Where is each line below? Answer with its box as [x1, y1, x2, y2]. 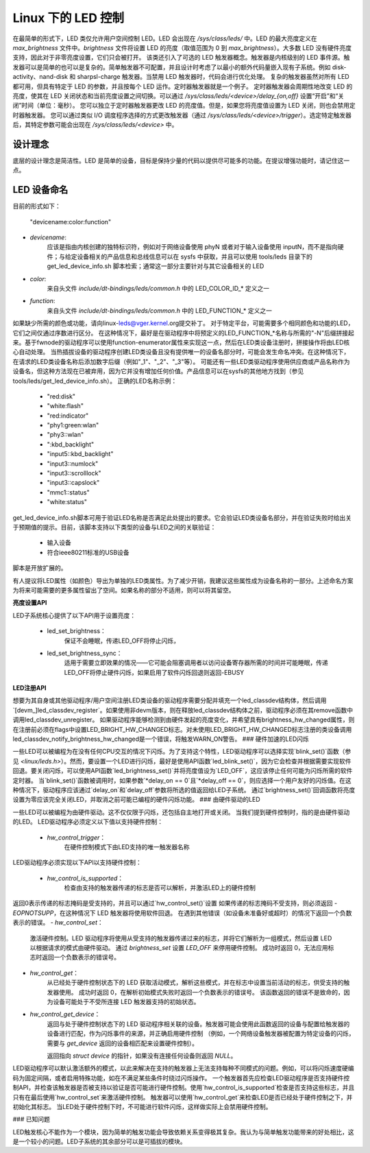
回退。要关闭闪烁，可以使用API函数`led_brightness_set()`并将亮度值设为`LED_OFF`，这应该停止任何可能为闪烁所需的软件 [12, 767, 353, 775]
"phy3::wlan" [47, 431, 84, 439]
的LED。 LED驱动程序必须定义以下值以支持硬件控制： [12, 818, 164, 826]
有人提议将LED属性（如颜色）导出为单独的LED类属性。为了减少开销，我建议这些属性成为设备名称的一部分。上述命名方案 [12, 576, 354, 584]
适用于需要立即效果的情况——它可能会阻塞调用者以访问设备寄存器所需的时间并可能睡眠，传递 [64, 658, 328, 667]
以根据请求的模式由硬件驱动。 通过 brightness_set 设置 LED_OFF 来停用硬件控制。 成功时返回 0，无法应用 [29, 944, 328, 952]
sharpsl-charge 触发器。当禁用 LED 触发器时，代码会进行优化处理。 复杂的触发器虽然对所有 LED [77, 73, 349, 81]
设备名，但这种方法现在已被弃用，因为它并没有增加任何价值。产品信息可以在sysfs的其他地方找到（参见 [12, 367, 304, 375]
